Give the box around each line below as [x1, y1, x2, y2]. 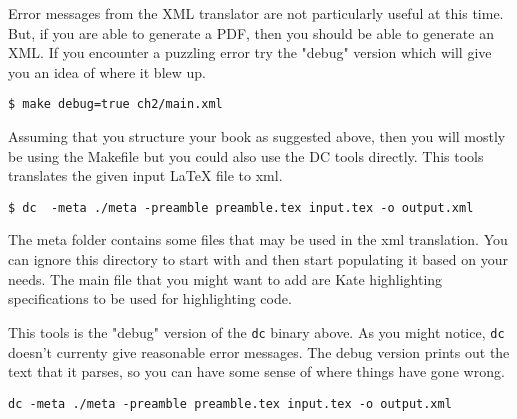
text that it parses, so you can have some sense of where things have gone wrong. [8, 361, 505, 382]
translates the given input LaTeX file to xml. [8, 165, 283, 186]
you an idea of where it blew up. [8, 61, 206, 82]
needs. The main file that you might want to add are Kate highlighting [8, 268, 443, 289]
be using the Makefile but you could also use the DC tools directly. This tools [8, 145, 484, 166]
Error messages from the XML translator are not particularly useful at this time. [8, 3, 504, 23]
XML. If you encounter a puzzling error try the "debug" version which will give [8, 42, 492, 63]
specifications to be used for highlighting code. [8, 288, 292, 309]
